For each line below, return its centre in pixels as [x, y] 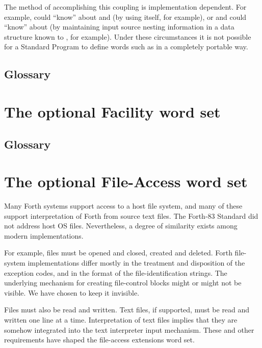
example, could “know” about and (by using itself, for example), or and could [125, 17]
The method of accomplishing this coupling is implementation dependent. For [125, 7]
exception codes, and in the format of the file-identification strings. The [116, 272]
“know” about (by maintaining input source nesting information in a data [119, 27]
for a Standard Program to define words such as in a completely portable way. [126, 47]
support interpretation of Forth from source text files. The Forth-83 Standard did [131, 215]
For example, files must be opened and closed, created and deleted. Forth [118, 253]
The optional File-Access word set [126, 181]
